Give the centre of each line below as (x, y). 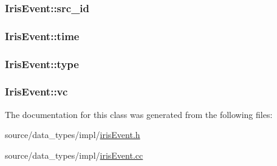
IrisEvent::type (42, 64)
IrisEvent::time (42, 36)
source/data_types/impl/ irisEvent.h (73, 135)
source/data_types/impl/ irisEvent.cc (74, 155)
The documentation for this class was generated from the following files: (139, 114)
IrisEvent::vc (36, 92)
